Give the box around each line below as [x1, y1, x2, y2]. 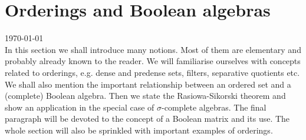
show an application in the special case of [5, 101, 154, 113]
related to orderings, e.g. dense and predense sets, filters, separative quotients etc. [5, 66, 300, 78]
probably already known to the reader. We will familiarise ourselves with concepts [5, 55, 301, 67]
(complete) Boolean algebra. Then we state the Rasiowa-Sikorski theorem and [5, 89, 286, 102]
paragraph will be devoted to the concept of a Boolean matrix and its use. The [5, 112, 290, 125]
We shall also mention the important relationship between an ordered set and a [5, 78, 291, 90]
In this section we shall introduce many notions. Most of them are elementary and [5, 43, 301, 55]
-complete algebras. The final [162, 101, 266, 113]
